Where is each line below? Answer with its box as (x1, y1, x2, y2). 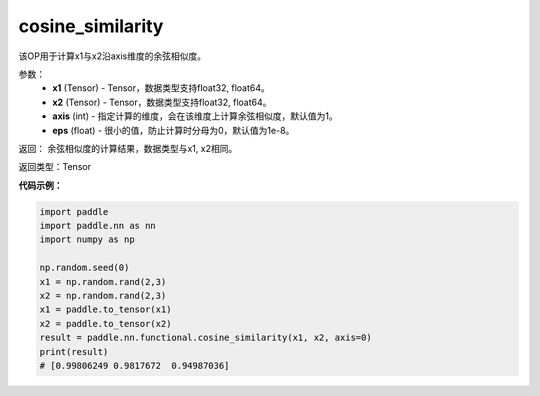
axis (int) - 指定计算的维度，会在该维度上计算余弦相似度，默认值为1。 (52, 110, 339, 122)
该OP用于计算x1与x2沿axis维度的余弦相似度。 (18, 50, 207, 62)
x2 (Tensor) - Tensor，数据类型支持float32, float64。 (52, 96, 272, 108)
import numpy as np (39, 234, 135, 245)
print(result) (39, 346, 109, 357)
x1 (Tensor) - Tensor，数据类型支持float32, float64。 (52, 82, 270, 94)
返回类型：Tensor (18, 161, 92, 173)
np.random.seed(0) (39, 262, 130, 274)
